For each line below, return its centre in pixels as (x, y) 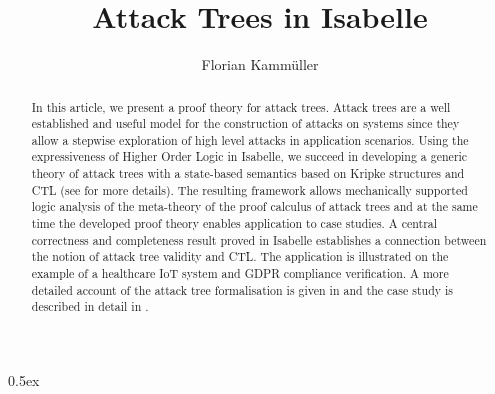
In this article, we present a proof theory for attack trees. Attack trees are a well (241, 106)
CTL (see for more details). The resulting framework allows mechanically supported (249, 189)
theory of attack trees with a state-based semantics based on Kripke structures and (248, 173)
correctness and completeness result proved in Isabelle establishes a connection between (259, 239)
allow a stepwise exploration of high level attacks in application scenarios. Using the (250, 139)
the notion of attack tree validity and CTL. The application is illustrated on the (240, 256)
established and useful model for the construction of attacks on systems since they (245, 123)
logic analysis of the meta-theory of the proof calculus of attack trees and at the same (254, 206)
